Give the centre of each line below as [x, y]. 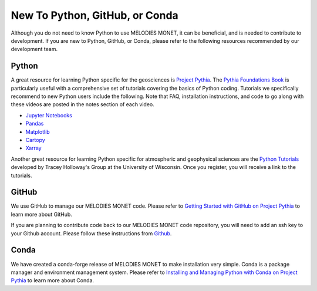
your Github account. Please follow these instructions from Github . [91, 233]
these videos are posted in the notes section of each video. [83, 104]
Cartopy [35, 140]
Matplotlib [38, 131]
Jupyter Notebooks [49, 115]
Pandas [35, 124]
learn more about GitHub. [42, 214]
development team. [34, 49]
